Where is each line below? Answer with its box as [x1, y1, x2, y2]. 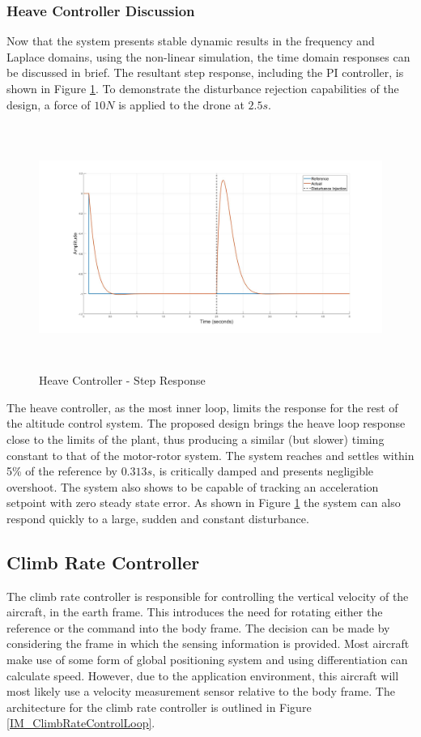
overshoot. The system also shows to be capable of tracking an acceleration [6, 478, 379, 495]
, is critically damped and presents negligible [152, 462, 374, 479]
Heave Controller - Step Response [39, 372, 206, 389]
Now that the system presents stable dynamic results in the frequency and [6, 32, 375, 49]
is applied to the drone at [118, 96, 245, 113]
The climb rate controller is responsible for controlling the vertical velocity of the [6, 587, 409, 604]
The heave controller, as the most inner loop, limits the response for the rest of [6, 398, 398, 415]
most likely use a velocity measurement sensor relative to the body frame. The [6, 683, 395, 700]
